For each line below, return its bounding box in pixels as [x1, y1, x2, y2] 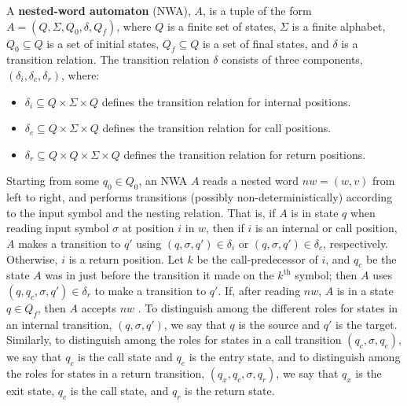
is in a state [336, 282, 394, 298]
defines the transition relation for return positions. [123, 146, 366, 162]
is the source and [238, 316, 321, 332]
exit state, [6, 382, 55, 399]
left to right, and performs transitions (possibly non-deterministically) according [6, 189, 393, 205]
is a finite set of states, [167, 17, 277, 34]
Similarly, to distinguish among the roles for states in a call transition [6, 331, 342, 348]
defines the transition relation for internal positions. [101, 93, 351, 109]
